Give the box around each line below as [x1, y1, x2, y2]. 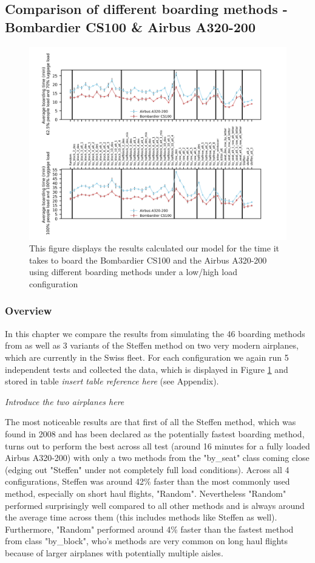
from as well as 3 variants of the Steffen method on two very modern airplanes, [5, 339, 299, 352]
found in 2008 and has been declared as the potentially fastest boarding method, [5, 427, 305, 440]
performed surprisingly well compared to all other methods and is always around [5, 499, 305, 511]
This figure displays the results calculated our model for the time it [29, 242, 279, 254]
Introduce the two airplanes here [5, 395, 124, 408]
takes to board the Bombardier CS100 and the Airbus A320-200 [29, 253, 267, 266]
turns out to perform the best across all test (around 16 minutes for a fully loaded [5, 439, 310, 452]
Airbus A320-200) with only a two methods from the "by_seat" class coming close [5, 451, 310, 464]
